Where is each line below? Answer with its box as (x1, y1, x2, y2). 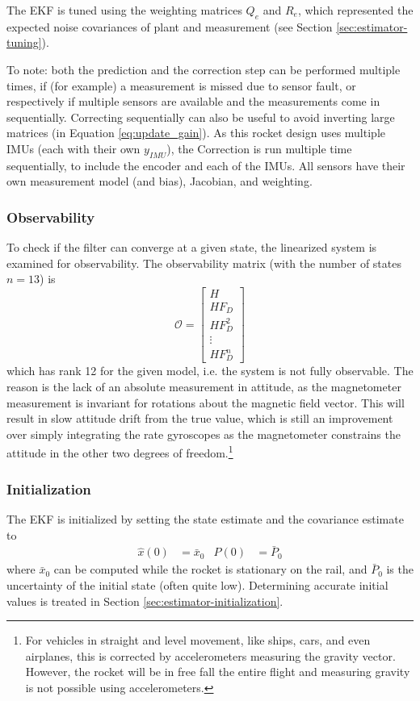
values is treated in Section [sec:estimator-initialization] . (6, 592, 283, 609)
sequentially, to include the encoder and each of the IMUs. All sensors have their (6, 156, 405, 173)
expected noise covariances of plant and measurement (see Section (6, 18, 333, 35)
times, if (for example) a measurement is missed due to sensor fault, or (6, 77, 356, 94)
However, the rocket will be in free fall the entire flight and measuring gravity (25, 663, 410, 680)
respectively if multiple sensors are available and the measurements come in (6, 93, 380, 110)
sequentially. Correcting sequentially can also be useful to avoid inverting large (6, 108, 395, 125)
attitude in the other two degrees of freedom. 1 (6, 442, 233, 461)
